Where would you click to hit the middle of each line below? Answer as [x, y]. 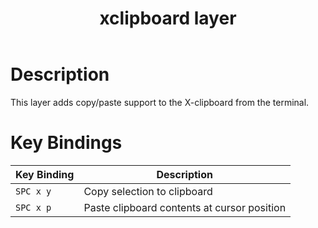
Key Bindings [66, 143]
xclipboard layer [168, 18]
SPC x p [33, 207]
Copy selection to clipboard [148, 191]
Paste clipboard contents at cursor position [185, 207]
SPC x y [33, 191]
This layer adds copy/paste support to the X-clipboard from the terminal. [160, 102]
